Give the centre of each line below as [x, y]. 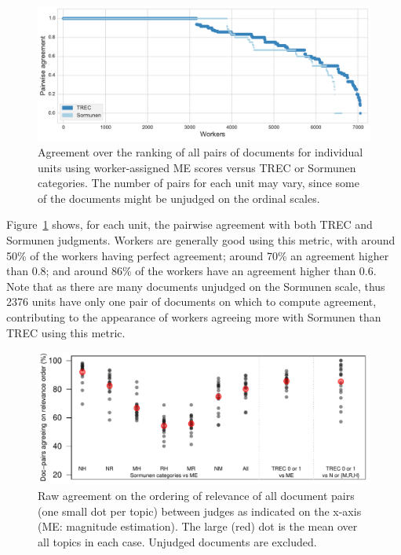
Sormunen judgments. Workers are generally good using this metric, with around [201, 239]
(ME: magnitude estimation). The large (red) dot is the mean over [198, 526]
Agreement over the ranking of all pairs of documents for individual [200, 152]
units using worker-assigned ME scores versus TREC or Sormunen [197, 167]
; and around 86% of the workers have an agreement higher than [201, 271]
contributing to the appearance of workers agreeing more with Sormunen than [194, 316]
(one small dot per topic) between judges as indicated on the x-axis [200, 511]
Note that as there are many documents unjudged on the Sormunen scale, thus [196, 286]
